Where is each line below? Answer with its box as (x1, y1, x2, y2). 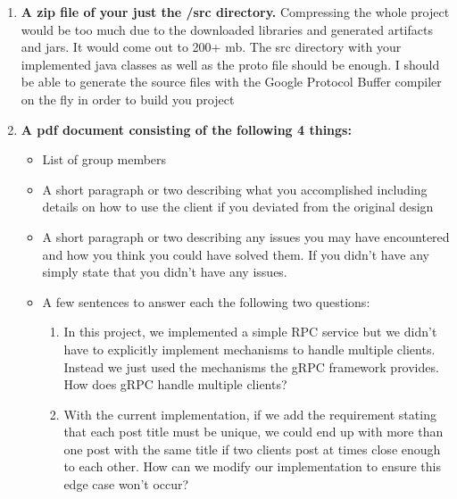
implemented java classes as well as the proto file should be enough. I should (21, 54, 440, 73)
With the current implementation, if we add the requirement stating (63, 404, 436, 423)
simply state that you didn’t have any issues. (42, 262, 287, 281)
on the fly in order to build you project (21, 89, 235, 108)
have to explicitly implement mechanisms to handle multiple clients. (63, 339, 436, 358)
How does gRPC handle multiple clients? (63, 375, 287, 394)
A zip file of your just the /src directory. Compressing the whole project (21, 3, 450, 21)
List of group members (42, 150, 167, 169)
